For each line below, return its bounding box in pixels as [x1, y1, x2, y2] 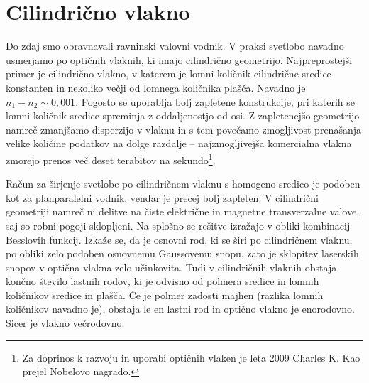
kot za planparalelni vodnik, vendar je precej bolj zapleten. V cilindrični [6, 190, 319, 205]
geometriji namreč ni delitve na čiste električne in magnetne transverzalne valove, [6, 204, 360, 219]
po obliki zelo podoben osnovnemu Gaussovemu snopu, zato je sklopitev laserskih [6, 246, 359, 261]
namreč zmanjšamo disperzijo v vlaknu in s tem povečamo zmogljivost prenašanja [6, 122, 361, 136]
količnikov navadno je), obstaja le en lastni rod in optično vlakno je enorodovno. [6, 301, 355, 316]
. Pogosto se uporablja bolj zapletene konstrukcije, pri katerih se [75, 94, 355, 109]
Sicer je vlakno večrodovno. [6, 315, 125, 330]
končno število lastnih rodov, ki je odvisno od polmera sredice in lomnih [6, 274, 319, 288]
